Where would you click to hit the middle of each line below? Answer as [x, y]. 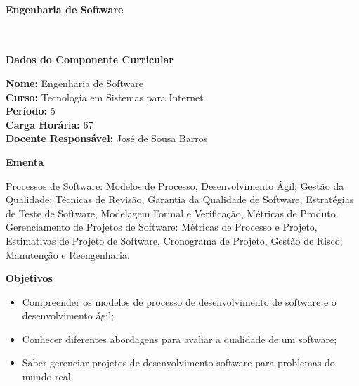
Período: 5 [31, 111]
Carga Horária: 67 [50, 124]
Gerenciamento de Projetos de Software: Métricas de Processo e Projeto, [162, 227]
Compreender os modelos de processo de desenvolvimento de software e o [179, 301]
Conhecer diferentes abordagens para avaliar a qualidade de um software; [179, 339]
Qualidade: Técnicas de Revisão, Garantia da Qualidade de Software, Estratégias [180, 199]
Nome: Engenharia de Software [74, 83]
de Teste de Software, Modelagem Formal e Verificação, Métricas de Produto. [172, 213]
